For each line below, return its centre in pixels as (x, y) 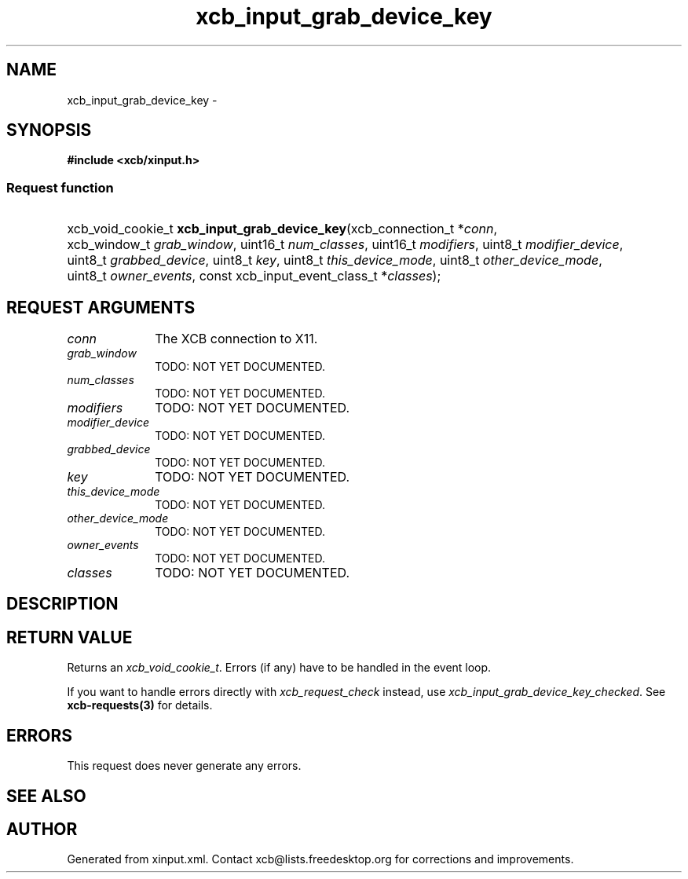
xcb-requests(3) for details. (140, 705)
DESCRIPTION (62, 604)
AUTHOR (42, 829)
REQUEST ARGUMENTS (101, 307)
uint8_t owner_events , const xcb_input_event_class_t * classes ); (254, 276)
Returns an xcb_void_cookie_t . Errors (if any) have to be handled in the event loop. (279, 668)
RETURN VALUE (70, 637)
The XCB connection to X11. (236, 339)
